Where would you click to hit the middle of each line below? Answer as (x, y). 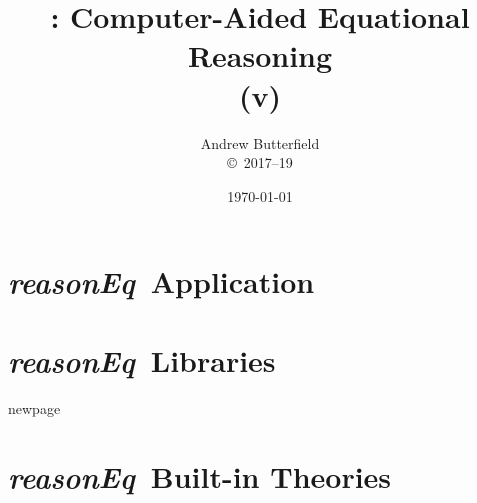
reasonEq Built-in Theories (200, 477)
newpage (34, 407)
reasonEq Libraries (142, 360)
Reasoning (260, 55)
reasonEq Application (161, 282)
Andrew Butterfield (260, 142)
